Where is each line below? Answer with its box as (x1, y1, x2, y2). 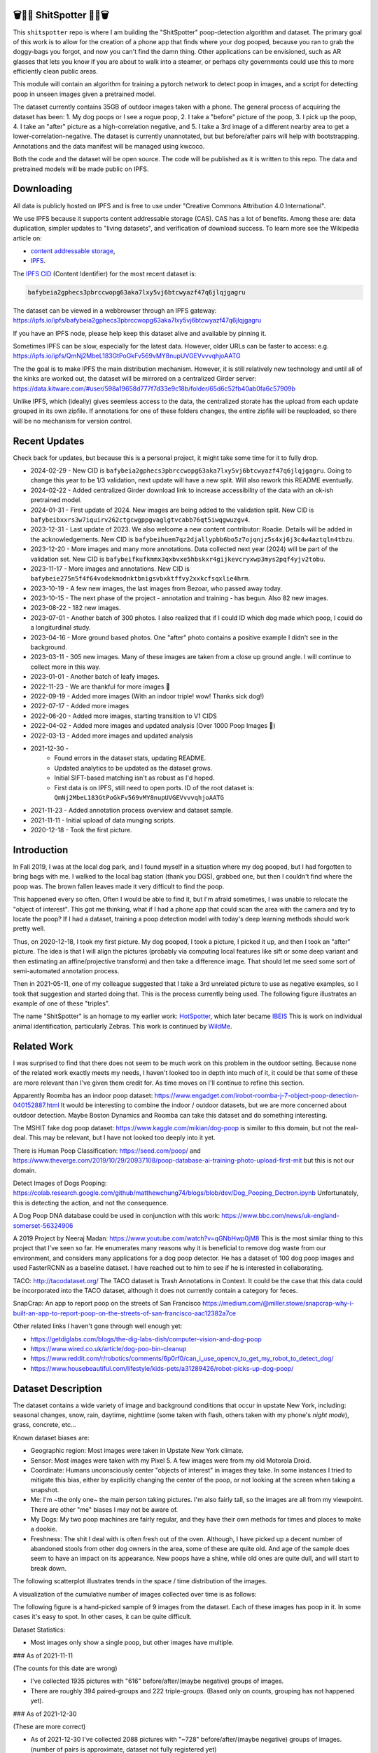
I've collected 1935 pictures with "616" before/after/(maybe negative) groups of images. (30, 1677, 284, 1686)
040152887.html (13, 1101, 59, 1109)
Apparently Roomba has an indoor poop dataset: (13, 1091, 153, 1099)
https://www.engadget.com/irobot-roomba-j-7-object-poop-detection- (154, 1091, 360, 1099)
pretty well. (13, 924, 45, 933)
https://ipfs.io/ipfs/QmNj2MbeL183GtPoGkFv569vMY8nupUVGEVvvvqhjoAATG (13, 351, 241, 360)
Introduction (13, 844, 69, 855)
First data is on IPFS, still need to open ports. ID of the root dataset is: (54, 783, 255, 792)
